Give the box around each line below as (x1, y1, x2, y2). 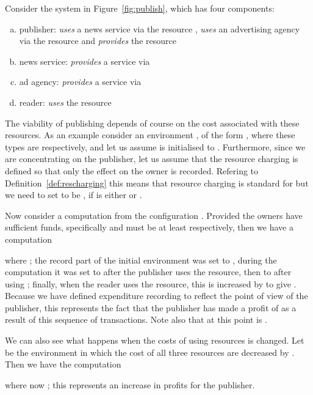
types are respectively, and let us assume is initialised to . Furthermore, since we (5, 140, 306, 153)
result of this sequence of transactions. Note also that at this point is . (5, 313, 268, 326)
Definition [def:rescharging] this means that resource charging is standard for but (5, 176, 309, 189)
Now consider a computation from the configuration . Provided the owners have (5, 209, 303, 221)
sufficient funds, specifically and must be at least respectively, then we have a (5, 221, 293, 234)
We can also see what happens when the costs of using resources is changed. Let (5, 334, 304, 347)
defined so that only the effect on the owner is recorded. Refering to (5, 164, 259, 177)
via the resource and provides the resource (19, 34, 176, 47)
